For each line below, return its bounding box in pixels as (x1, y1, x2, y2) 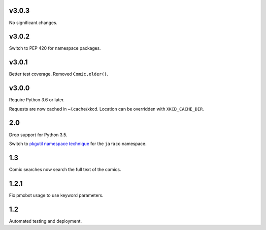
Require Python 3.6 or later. (9, 97, 65, 103)
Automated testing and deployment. (9, 218, 82, 224)
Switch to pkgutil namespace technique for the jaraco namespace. (9, 141, 147, 146)
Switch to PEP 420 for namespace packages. (9, 45, 101, 51)
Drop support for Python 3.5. (9, 132, 67, 138)
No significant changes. (9, 20, 58, 26)
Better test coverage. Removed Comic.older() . (9, 71, 108, 77)
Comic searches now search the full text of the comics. (9, 166, 121, 172)
